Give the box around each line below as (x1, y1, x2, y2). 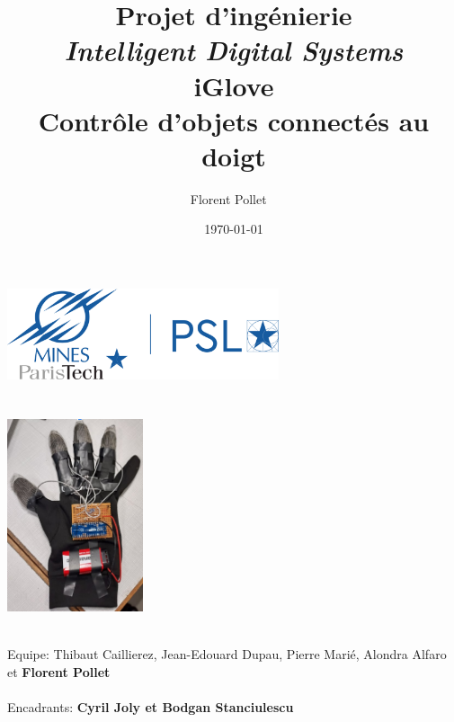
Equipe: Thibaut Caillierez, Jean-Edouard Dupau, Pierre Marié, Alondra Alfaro (7, 645, 447, 664)
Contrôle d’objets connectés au (38, 102, 430, 138)
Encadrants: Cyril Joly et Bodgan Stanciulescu (7, 698, 294, 717)
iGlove (193, 67, 274, 103)
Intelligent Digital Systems (64, 31, 404, 69)
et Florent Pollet (7, 662, 111, 681)
